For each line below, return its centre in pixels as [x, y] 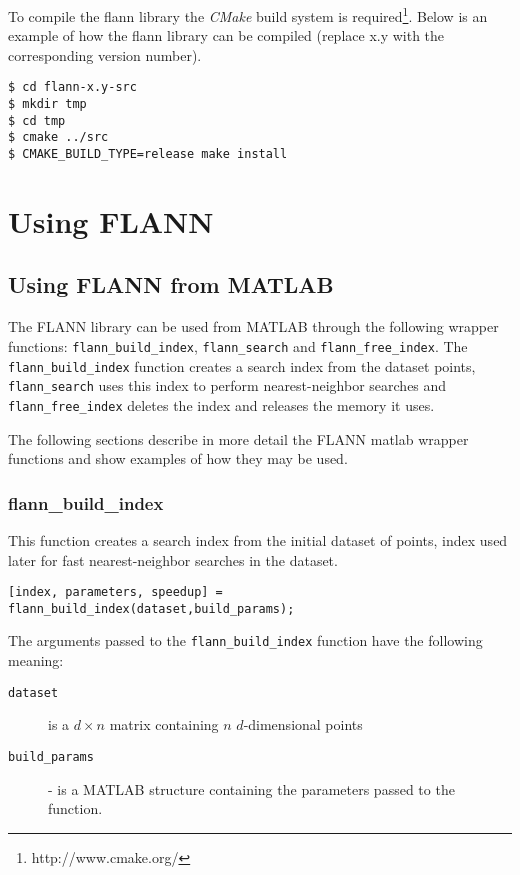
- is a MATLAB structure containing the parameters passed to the [251, 788]
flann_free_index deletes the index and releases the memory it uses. [221, 404]
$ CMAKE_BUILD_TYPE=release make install [148, 154]
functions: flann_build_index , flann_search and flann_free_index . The [238, 345]
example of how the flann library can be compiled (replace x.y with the [226, 35]
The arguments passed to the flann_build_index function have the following [245, 640]
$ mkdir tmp [47, 104]
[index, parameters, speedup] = [115, 592]
